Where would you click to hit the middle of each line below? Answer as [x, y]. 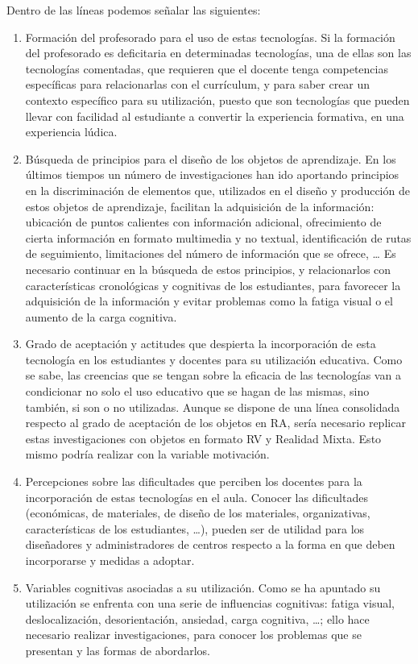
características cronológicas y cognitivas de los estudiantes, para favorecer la [213, 285]
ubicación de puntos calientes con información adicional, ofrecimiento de [203, 222]
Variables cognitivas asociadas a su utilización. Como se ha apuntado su [203, 587]
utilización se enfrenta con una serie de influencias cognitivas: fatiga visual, [210, 603]
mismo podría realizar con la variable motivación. [147, 454]
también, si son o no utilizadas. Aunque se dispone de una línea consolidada [213, 407]
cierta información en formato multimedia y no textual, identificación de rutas [218, 237]
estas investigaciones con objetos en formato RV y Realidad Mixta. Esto [203, 438]
